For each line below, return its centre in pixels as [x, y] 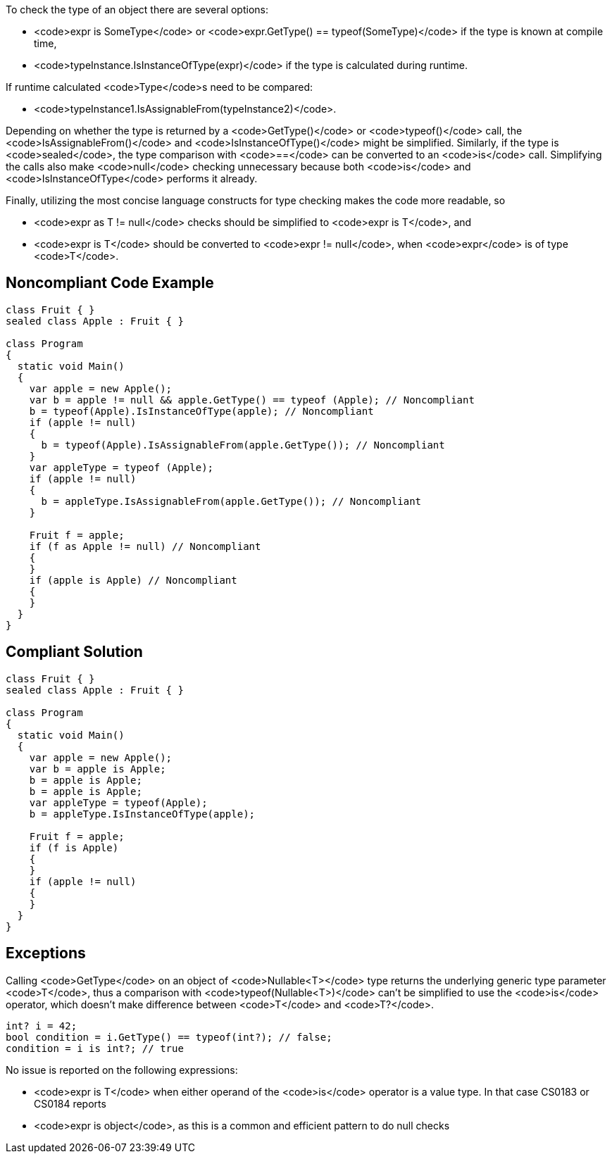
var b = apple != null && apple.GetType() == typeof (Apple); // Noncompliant [252, 400]
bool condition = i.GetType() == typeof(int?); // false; [169, 1037]
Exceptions [46, 953]
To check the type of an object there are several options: [137, 10]
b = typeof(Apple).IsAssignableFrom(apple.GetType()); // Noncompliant [243, 445]
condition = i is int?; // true [95, 1048]
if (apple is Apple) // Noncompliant [133, 580]
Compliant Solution [74, 652]
